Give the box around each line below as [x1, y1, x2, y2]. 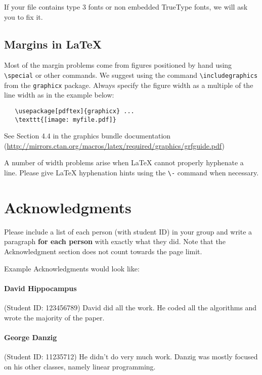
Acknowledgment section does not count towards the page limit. [4, 246, 202, 256]
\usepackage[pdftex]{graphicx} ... [15, 107, 135, 115]
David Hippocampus [4, 283, 77, 293]
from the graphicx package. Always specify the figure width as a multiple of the [4, 79, 253, 90]
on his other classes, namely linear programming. [4, 361, 156, 371]
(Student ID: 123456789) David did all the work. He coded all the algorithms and [4, 302, 257, 312]
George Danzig [4, 332, 57, 342]
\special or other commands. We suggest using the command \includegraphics [4, 69, 258, 80]
